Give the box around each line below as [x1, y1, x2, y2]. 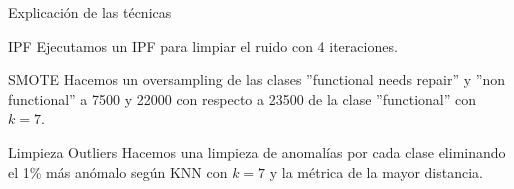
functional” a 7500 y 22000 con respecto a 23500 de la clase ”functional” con [8, 88, 476, 109]
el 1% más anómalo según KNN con [8, 161, 228, 182]
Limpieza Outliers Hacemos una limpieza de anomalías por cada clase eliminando [8, 141, 506, 162]
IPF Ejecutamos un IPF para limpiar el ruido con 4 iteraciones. [8, 35, 398, 56]
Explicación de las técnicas [8, 2, 172, 22]
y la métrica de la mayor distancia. [269, 161, 483, 182]
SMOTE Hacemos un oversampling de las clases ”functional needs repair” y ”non [8, 69, 505, 90]
